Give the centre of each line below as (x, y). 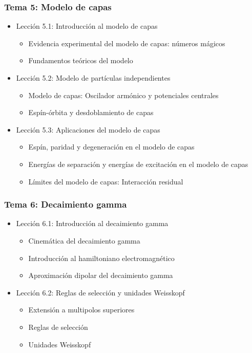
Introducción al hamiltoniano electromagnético (101, 258)
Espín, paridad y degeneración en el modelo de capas (111, 147)
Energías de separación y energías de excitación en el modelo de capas (138, 164)
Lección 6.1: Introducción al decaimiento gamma (92, 223)
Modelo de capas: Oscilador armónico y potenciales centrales (123, 95)
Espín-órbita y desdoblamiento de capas (91, 112)
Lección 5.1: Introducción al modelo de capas (87, 26)
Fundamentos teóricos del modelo (81, 60)
